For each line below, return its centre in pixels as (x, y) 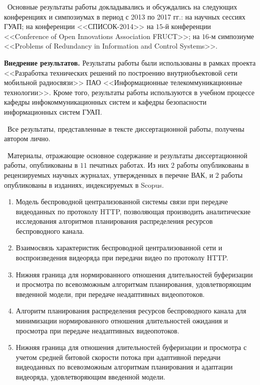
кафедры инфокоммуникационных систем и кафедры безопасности (105, 102)
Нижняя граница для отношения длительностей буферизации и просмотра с (131, 347)
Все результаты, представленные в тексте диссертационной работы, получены (126, 128)
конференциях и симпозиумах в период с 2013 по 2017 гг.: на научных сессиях (125, 16)
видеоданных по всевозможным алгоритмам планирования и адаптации (124, 367)
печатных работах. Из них (129, 165)
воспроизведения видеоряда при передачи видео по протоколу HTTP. (122, 258)
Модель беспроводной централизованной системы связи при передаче (122, 202)
